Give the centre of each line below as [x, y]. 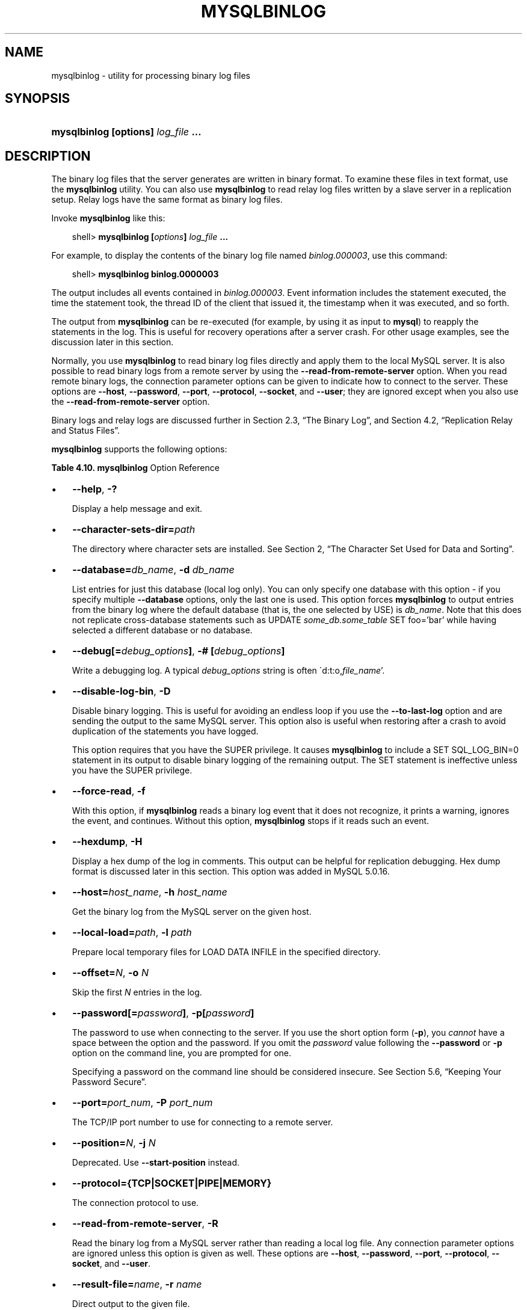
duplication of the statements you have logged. [165, 731]
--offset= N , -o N [110, 973]
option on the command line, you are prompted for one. [182, 1053]
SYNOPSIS [38, 99]
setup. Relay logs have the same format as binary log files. [167, 200]
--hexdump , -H [107, 842]
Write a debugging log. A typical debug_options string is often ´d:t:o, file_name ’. [228, 671]
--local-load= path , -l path [132, 933]
